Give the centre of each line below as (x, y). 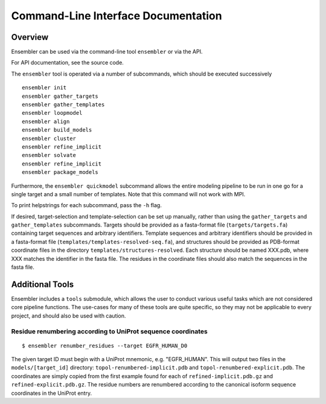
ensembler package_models (60, 172)
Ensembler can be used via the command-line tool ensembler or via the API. (107, 52)
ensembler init (44, 88)
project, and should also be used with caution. (69, 316)
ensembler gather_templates (63, 105)
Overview (30, 37)
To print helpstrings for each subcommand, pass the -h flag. (87, 205)
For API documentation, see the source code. (67, 63)
